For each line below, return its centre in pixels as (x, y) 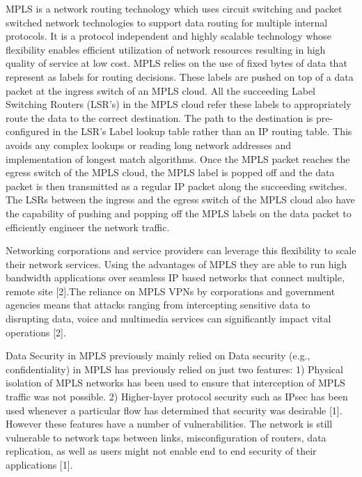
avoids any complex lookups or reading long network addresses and (149, 144)
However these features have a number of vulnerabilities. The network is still (169, 424)
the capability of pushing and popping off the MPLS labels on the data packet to (179, 213)
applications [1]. (39, 464)
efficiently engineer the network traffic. (88, 227)
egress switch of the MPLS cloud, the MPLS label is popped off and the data (170, 172)
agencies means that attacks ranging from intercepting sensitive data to (158, 305)
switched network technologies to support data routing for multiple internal (167, 22)
